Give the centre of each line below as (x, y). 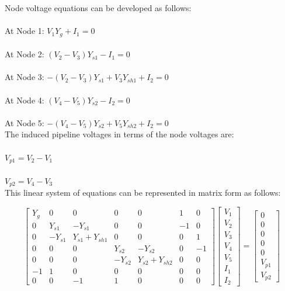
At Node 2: (25, 54)
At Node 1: (25, 31)
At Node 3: (25, 77)
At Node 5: (25, 122)
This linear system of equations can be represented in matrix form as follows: (143, 193)
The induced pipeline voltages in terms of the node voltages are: (119, 134)
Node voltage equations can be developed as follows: (98, 8)
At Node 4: (25, 100)
